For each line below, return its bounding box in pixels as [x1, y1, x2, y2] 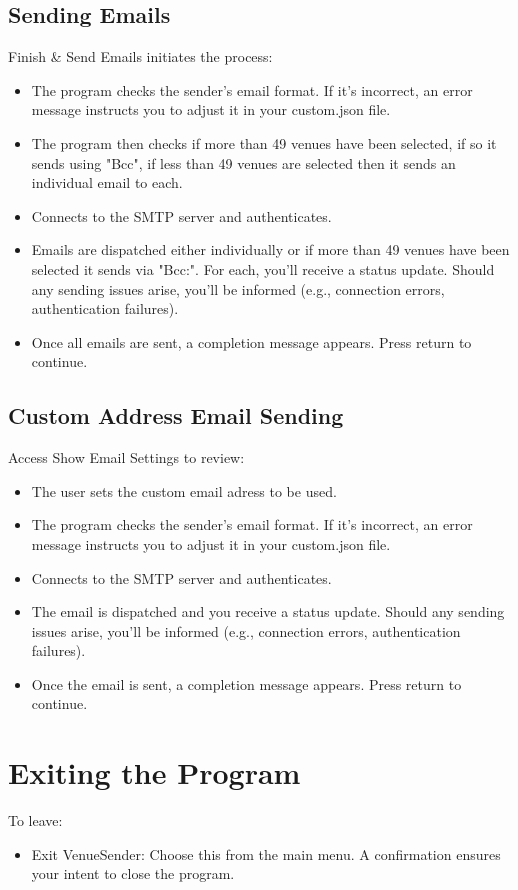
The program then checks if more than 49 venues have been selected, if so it [31, 132, 497, 153]
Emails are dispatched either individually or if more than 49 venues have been [31, 239, 510, 260]
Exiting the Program [8, 752, 301, 793]
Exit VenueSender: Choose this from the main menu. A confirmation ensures [31, 843, 501, 864]
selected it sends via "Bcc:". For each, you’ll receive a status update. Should [31, 258, 495, 279]
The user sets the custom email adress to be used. [31, 480, 337, 501]
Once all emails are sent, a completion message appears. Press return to [31, 331, 472, 352]
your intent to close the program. [31, 863, 235, 884]
